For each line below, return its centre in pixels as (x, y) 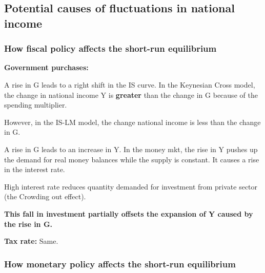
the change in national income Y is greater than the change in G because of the (131, 94)
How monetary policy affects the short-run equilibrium (120, 264)
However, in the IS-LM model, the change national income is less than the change (132, 122)
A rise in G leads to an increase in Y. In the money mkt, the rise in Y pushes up (131, 149)
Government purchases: (46, 67)
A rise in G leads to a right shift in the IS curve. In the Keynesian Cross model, (130, 84)
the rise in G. (28, 224)
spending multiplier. (36, 105)
